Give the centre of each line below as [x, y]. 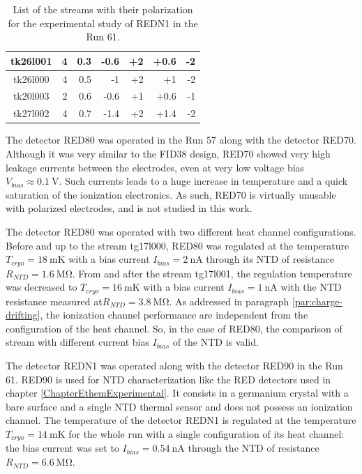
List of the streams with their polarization [103, 9]
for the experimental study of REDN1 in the [103, 23]
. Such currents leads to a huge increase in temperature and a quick [203, 181]
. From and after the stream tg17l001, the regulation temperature [212, 273]
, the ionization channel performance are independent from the [174, 315]
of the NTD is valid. [216, 342]
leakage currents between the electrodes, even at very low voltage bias [155, 167]
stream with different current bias [78, 342]
